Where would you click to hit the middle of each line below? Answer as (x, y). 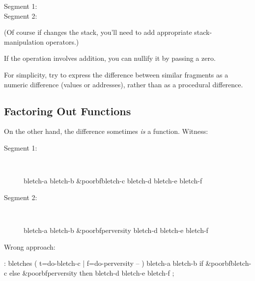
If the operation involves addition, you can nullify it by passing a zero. (110, 58)
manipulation (24, 41)
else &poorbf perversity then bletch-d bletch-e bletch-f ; (92, 272)
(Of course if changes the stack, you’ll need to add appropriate (98, 32)
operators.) (62, 41)
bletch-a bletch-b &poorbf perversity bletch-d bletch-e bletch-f (116, 230)
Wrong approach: (30, 246)
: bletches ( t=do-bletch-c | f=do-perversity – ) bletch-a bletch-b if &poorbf (117, 263)
